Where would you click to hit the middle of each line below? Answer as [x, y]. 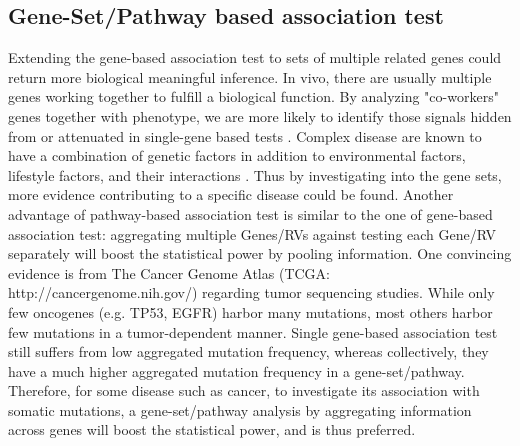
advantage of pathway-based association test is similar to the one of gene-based [250, 213]
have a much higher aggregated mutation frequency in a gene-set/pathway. [236, 370]
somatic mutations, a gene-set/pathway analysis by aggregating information [240, 409]
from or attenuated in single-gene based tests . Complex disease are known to [245, 135]
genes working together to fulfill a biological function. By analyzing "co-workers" [253, 96]
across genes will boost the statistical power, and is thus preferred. [212, 429]
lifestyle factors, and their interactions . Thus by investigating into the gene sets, [255, 174]
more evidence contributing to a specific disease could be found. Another [231, 194]
